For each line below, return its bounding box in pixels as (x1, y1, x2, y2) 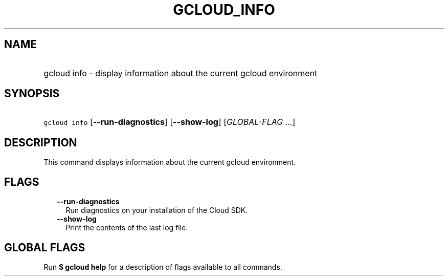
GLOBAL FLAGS (4, 241, 85, 254)
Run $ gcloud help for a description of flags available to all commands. (43, 262, 282, 271)
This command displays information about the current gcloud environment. (43, 158, 296, 167)
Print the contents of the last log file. (65, 223, 188, 232)
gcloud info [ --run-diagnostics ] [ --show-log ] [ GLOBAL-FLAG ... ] (43, 117, 296, 127)
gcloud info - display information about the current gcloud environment (43, 68, 318, 78)
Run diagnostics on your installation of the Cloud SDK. (65, 206, 248, 215)
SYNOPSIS (4, 87, 60, 100)
